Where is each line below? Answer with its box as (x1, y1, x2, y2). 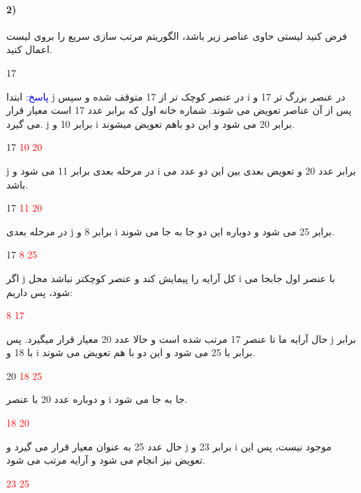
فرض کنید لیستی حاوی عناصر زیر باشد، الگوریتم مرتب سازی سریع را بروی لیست (6, 28, 347, 43)
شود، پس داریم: (6, 284, 73, 299)
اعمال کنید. (6, 42, 52, 57)
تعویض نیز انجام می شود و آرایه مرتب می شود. (6, 452, 205, 467)
